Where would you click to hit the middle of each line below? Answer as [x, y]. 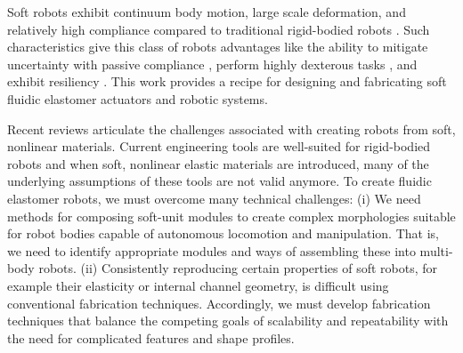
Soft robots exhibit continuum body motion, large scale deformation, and [207, 12]
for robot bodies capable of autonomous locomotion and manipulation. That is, [223, 233]
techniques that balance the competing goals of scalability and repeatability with [228, 321]
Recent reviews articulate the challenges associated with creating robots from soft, [231, 128]
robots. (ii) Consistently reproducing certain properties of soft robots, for [238, 268]
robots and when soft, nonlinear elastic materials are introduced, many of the [218, 163]
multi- [436, 250]
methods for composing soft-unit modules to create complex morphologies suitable [231, 216]
